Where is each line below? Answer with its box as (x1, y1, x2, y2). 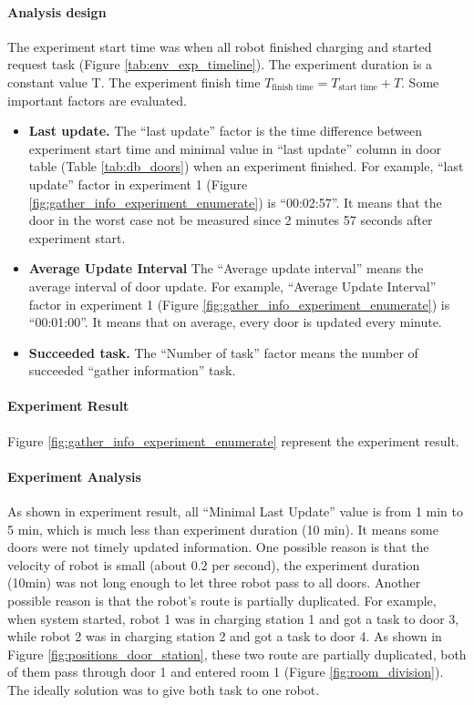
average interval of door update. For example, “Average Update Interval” (28, 276, 437, 295)
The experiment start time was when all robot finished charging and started (7, 36, 432, 56)
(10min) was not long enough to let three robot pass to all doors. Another (7, 573, 421, 592)
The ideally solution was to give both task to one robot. (7, 680, 320, 700)
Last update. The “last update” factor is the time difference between (28, 121, 422, 140)
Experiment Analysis (7, 466, 141, 485)
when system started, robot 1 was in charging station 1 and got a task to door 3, (7, 608, 459, 628)
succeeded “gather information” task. (28, 361, 236, 380)
